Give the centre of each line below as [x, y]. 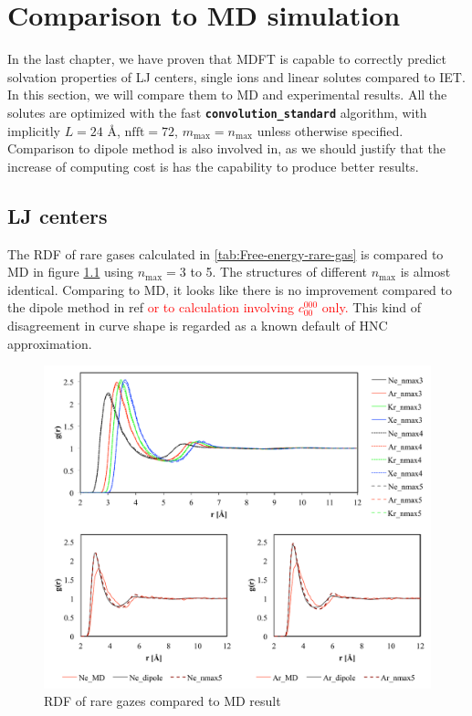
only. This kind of [372, 307]
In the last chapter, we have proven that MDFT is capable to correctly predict [227, 59]
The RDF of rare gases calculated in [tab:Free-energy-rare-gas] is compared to [226, 253]
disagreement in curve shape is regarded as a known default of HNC [198, 325]
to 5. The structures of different [278, 272]
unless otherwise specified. [330, 130]
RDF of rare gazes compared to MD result [163, 701]
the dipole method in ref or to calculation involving [151, 307]
